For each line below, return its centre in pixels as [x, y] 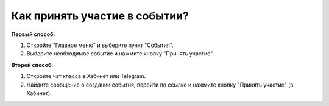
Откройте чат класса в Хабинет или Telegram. [86, 76]
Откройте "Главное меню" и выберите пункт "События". [100, 45]
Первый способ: [33, 34]
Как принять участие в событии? [100, 16]
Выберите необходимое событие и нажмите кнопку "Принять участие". [120, 54]
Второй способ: [32, 65]
